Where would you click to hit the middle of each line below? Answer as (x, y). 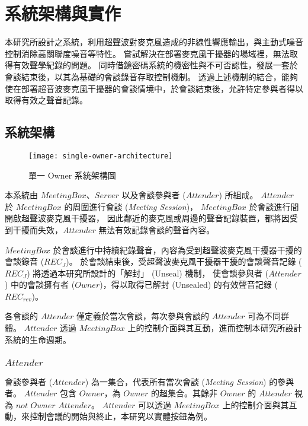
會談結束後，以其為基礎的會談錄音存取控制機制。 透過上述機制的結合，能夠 (151, 76)
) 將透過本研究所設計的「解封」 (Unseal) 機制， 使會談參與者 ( (148, 273)
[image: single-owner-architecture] (101, 156)
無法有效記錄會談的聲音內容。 (157, 229)
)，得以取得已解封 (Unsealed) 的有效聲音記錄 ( (189, 284)
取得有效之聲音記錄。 (46, 100)
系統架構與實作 (63, 13)
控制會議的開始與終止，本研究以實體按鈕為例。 (121, 416)
